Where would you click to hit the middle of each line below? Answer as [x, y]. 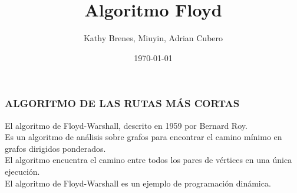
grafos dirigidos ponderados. [55, 148]
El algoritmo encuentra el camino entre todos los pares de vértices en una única [148, 160]
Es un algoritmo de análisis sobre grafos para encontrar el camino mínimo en [143, 137]
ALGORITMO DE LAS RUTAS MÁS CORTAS [122, 103]
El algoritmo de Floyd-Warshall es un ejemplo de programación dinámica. [138, 183]
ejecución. [22, 171]
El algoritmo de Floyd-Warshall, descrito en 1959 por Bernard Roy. [126, 125]
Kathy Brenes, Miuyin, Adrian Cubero [153, 38]
